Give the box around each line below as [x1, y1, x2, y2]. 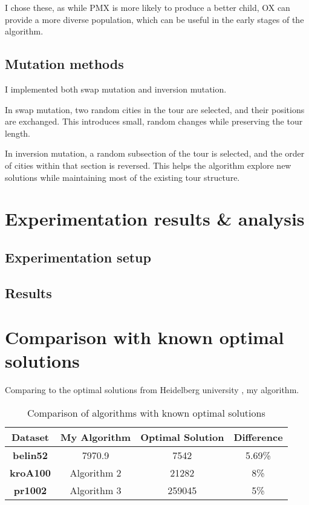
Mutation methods [5, 54, 124, 73]
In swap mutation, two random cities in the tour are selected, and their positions [5, 103, 305, 116]
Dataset [11, 429, 50, 444]
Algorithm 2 [70, 465, 122, 480]
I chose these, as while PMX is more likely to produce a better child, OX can [5, 1, 290, 13]
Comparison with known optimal [5, 325, 284, 350]
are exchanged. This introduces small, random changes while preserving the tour [5, 115, 303, 128]
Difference [233, 429, 283, 444]
